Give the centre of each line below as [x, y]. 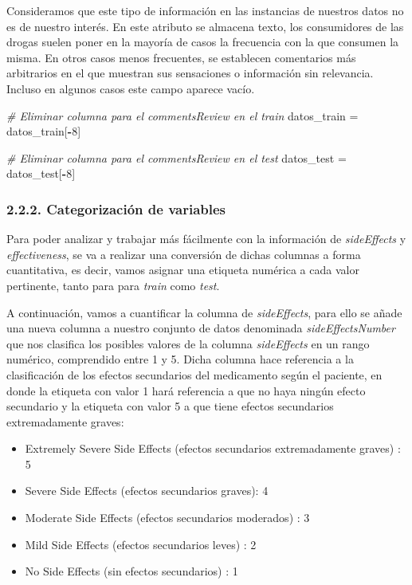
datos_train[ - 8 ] [44, 131]
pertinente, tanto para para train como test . [113, 285]
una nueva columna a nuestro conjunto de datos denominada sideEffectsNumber [201, 328]
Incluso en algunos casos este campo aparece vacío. [131, 88]
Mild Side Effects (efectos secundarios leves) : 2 [141, 544]
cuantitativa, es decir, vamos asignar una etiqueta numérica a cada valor [183, 270]
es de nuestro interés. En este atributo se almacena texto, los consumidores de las [205, 26]
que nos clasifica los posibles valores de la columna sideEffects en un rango [188, 343]
